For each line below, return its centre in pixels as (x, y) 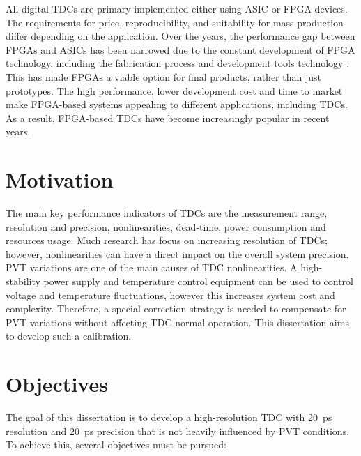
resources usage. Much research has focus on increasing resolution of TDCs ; (167, 240)
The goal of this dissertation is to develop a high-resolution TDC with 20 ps (169, 417)
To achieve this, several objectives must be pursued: (116, 444)
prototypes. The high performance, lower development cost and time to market (174, 90)
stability (23, 281)
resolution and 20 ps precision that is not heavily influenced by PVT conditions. (178, 431)
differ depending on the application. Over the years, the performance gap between (180, 36)
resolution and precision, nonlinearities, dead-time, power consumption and (166, 226)
